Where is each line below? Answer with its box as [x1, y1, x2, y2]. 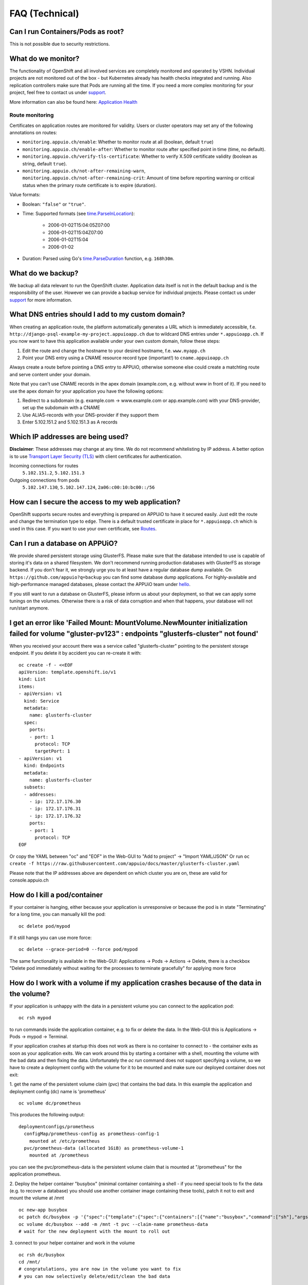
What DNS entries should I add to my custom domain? [9, 310, 186, 319]
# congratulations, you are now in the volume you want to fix [18, 1266, 181, 1272]
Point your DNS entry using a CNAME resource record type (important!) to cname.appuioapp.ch [22, 355, 229, 361]
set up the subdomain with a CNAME [22, 405, 100, 411]
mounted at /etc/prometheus [29, 1138, 100, 1144]
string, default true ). [22, 160, 67, 167]
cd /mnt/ [18, 1259, 41, 1265]
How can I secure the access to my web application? [9, 498, 181, 506]
